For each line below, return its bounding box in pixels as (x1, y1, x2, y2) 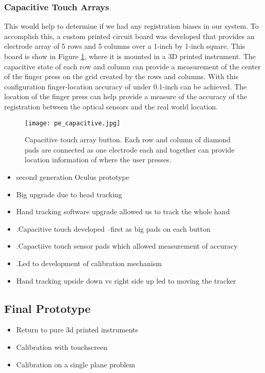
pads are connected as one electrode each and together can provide (25, 144, 235, 155)
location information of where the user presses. (25, 154, 172, 165)
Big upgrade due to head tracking (16, 189, 122, 199)
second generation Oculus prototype (16, 172, 129, 182)
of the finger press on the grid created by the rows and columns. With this (4, 71, 238, 82)
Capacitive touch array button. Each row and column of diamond (25, 134, 231, 145)
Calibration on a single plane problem (16, 359, 135, 369)
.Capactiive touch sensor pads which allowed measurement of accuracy (16, 240, 238, 251)
